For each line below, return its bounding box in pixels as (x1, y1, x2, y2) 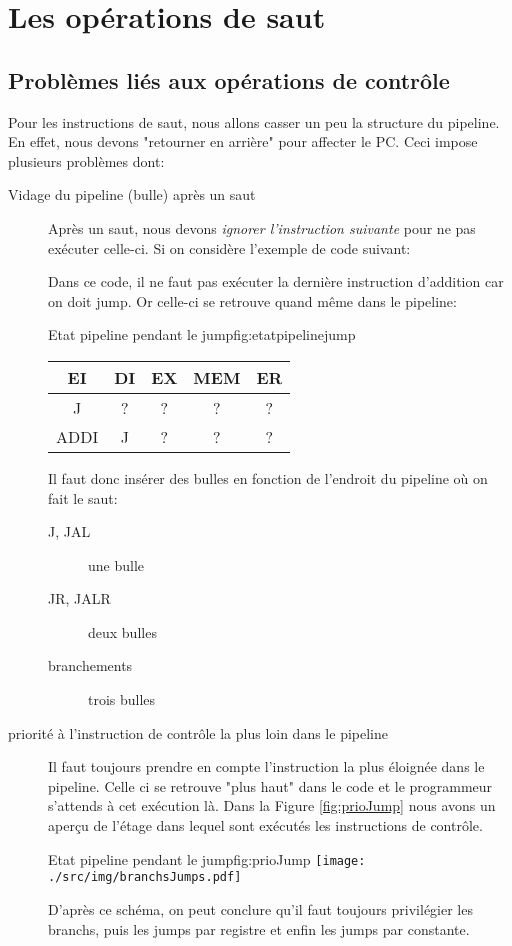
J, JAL (48, 521, 91, 542)
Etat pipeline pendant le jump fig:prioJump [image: (48, 848, 366, 869)
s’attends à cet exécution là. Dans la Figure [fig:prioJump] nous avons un (48, 795, 496, 816)
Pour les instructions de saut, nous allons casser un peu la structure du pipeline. (8, 111, 500, 132)
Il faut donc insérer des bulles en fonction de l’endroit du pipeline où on (48, 467, 488, 488)
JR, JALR (48, 588, 111, 609)
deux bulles (88, 621, 157, 642)
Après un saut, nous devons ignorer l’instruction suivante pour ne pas (48, 217, 476, 238)
